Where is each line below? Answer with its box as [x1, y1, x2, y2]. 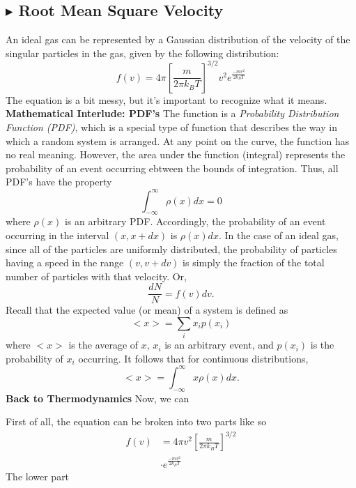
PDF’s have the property [6, 174, 112, 189]
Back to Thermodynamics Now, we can [6, 390, 189, 405]
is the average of [68, 337, 139, 352]
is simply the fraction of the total [183, 255, 325, 270]
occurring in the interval [6, 227, 109, 242]
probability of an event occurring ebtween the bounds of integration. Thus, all [6, 160, 339, 175]
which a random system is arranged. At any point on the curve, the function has [6, 133, 350, 148]
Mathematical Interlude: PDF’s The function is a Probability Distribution [6, 106, 339, 121]
